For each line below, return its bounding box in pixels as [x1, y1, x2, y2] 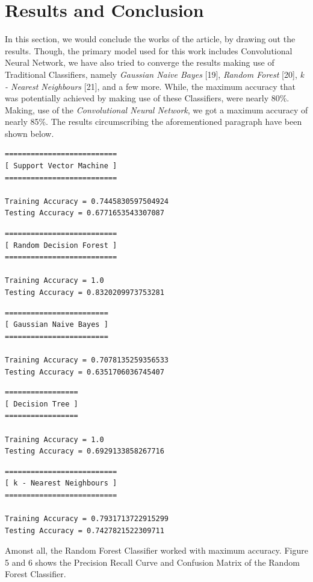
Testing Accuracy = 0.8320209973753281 [5, 288, 164, 297]
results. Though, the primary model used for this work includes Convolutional [5, 44, 293, 57]
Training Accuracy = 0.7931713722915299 [5, 514, 169, 523]
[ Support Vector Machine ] [5, 162, 117, 171]
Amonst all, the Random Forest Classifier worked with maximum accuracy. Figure [5, 544, 308, 557]
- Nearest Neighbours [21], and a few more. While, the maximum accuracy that [5, 80, 296, 92]
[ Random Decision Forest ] [5, 241, 117, 250]
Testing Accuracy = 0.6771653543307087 [5, 209, 164, 218]
